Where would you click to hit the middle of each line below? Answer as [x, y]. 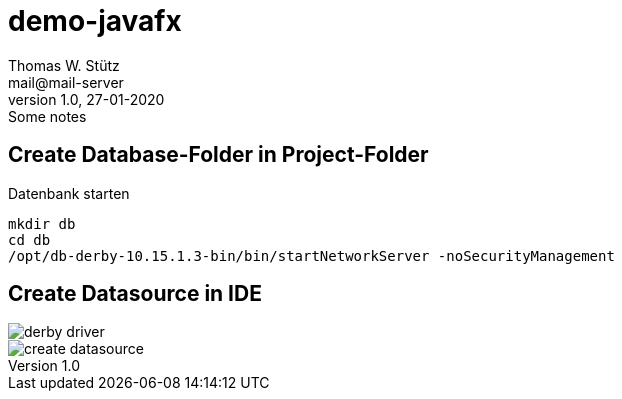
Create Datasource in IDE [135, 294]
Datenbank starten [69, 193]
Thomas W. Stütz [64, 65]
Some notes [47, 116]
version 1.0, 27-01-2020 [86, 99]
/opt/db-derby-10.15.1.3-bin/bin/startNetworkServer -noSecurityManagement [311, 255]
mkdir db [42, 223]
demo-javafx [95, 21]
